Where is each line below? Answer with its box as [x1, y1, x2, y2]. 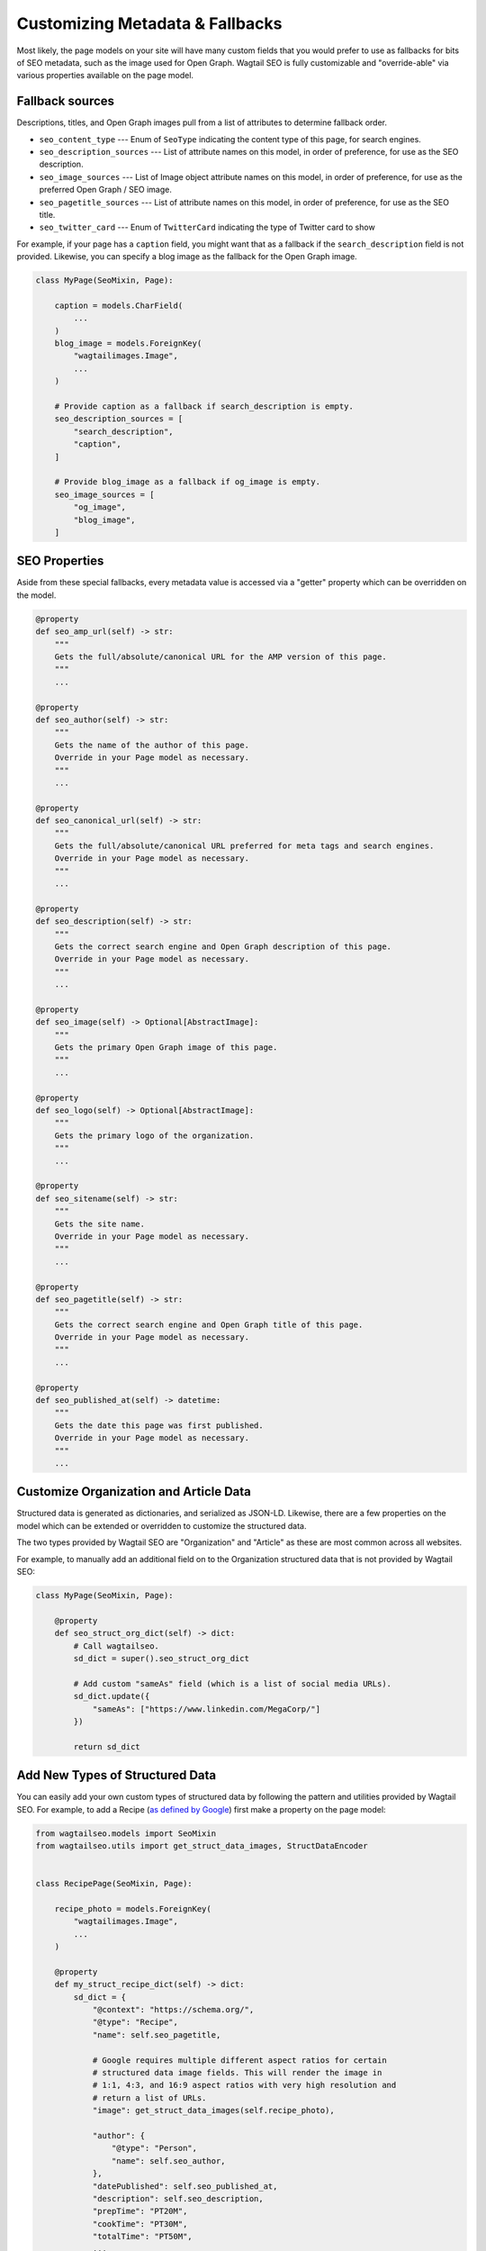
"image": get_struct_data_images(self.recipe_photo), [92, 2105, 335, 2116]
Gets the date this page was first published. [54, 1420, 265, 1431]
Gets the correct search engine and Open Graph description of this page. [54, 941, 391, 952]
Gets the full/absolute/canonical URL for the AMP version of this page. [54, 651, 387, 662]
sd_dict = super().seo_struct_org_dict [73, 1653, 249, 1663]
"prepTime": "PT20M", [92, 2206, 188, 2217]
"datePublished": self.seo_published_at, [92, 2181, 278, 2192]
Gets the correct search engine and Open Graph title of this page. [54, 1319, 364, 1330]
